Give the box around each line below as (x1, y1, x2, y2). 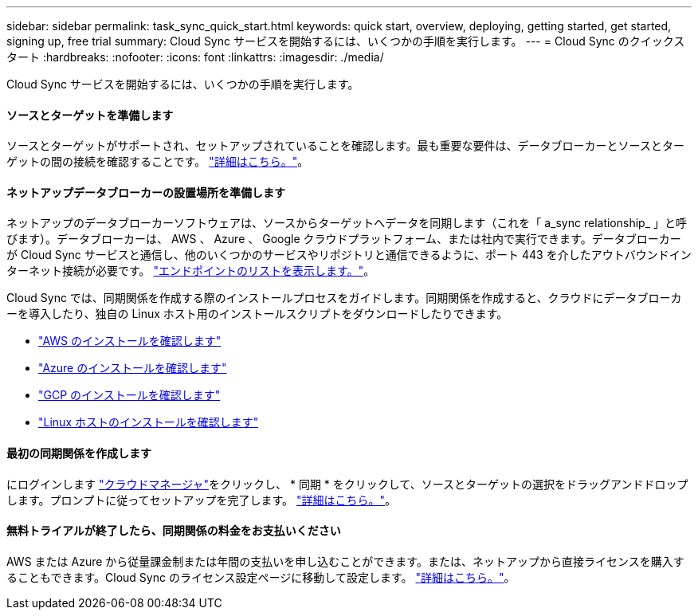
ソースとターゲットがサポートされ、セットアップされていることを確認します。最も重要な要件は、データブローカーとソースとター (6, 139, 684, 153)
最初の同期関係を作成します (6, 446, 151, 461)
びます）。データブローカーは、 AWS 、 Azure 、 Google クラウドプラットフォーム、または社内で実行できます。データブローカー (6, 232, 681, 246)
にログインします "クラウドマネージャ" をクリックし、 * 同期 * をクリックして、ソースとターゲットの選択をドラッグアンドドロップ (6, 477, 688, 491)
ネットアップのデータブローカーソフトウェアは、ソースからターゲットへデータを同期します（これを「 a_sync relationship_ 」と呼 (6, 216, 687, 230)
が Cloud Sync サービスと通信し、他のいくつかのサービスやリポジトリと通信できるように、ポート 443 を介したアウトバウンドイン (6, 248, 692, 262)
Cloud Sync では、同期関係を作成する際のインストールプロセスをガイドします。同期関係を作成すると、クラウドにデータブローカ (6, 291, 682, 305)
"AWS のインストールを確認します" (38, 334, 222, 348)
